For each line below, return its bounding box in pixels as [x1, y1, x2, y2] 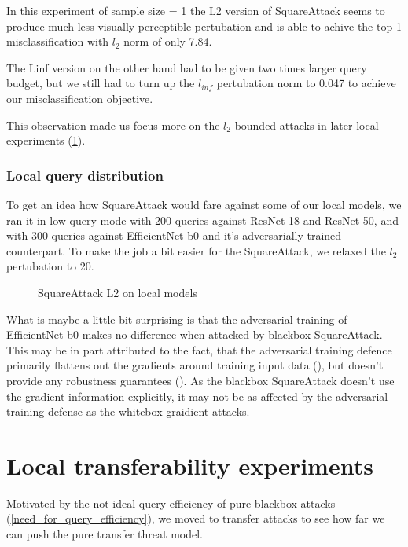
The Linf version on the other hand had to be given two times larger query [6, 59, 367, 75]
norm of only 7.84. [123, 33, 212, 50]
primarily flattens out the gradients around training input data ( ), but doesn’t [6, 357, 384, 373]
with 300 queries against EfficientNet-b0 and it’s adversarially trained [6, 227, 342, 244]
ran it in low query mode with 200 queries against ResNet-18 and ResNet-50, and [6, 211, 399, 228]
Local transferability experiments [6, 449, 373, 481]
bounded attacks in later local [234, 116, 379, 133]
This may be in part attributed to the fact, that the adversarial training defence [6, 341, 392, 358]
